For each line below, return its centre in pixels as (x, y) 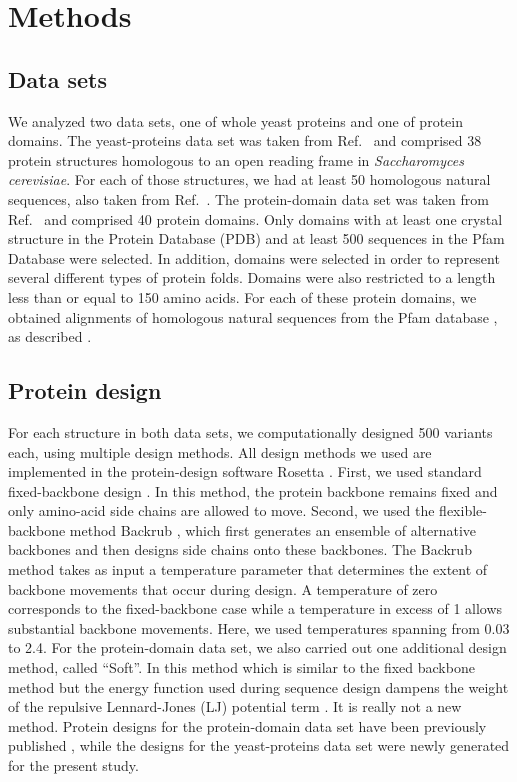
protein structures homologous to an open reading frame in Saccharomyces (236, 159)
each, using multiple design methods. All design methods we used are (220, 451)
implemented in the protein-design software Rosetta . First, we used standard (245, 471)
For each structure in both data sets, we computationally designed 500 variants (250, 431)
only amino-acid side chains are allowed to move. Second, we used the (221, 510)
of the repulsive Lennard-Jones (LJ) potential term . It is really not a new (235, 706)
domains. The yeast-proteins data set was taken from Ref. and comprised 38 (245, 140)
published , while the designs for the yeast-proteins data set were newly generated (259, 745)
